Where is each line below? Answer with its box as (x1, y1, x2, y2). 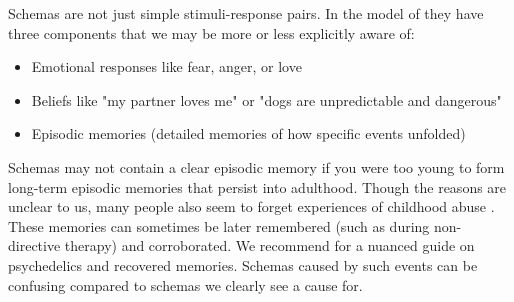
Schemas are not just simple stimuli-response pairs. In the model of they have (8, 3, 484, 23)
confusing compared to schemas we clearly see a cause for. (8, 274, 363, 295)
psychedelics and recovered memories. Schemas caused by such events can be (8, 254, 478, 275)
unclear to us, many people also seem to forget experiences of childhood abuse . (8, 196, 495, 217)
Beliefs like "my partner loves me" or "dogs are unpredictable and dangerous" (31, 89, 502, 110)
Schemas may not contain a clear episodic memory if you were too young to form (8, 156, 505, 177)
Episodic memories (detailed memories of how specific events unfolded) (31, 123, 466, 144)
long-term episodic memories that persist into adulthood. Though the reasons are (8, 176, 507, 197)
